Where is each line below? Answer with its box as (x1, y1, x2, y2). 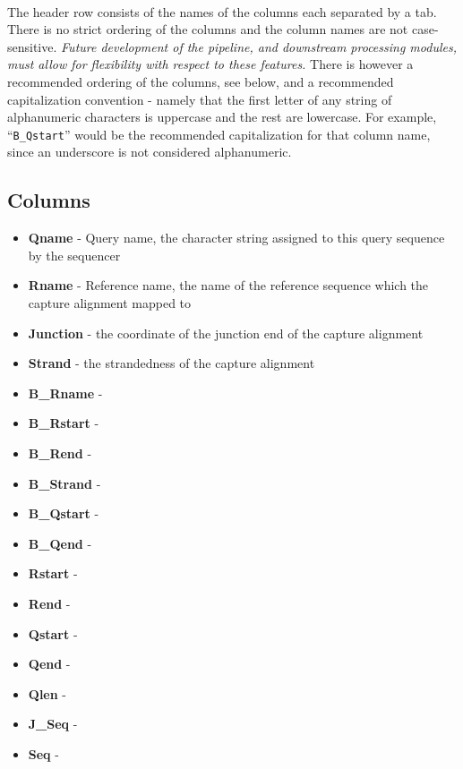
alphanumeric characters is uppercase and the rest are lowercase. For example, (7, 107, 437, 126)
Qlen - (28, 684, 67, 703)
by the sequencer (28, 245, 121, 264)
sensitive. (7, 37, 57, 56)
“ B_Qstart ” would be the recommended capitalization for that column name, (7, 124, 431, 143)
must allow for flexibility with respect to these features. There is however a (7, 55, 414, 73)
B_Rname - (28, 383, 103, 402)
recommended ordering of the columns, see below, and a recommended (7, 72, 394, 90)
